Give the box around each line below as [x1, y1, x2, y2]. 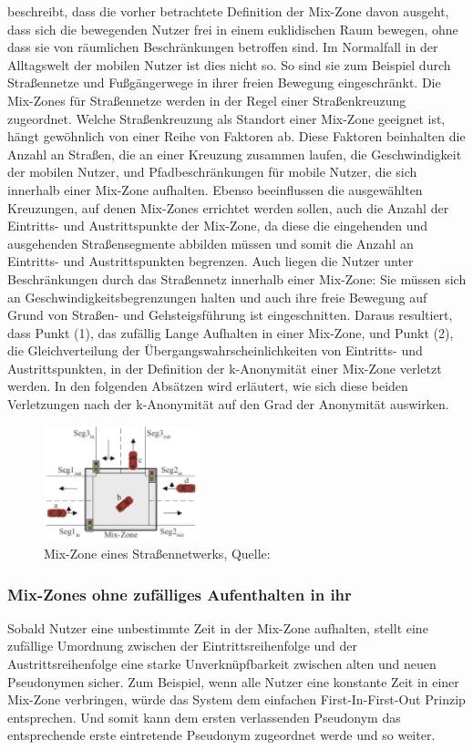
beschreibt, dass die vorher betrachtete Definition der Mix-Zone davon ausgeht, [7, 2, 449, 20]
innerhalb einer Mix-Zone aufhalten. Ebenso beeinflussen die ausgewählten [7, 180, 423, 199]
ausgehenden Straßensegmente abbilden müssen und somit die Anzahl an [7, 233, 414, 252]
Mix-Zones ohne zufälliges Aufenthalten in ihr [7, 582, 352, 605]
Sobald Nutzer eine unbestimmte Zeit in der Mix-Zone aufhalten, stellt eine [7, 618, 428, 637]
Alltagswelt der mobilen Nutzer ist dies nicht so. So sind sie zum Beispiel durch [7, 55, 451, 74]
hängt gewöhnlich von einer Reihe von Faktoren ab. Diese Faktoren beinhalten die [7, 127, 466, 146]
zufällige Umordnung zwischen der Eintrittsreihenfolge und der [7, 636, 358, 655]
